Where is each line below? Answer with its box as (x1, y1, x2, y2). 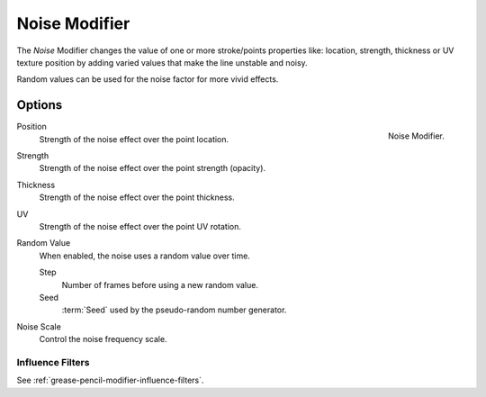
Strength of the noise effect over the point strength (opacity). (39, 163, 265, 174)
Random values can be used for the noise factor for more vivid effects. (16, 74, 279, 85)
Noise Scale (16, 320, 62, 332)
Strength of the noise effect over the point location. (39, 133, 229, 144)
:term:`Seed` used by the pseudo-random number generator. (61, 304, 287, 315)
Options (16, 97, 63, 113)
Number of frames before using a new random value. (61, 279, 258, 290)
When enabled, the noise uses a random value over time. (39, 250, 251, 261)
